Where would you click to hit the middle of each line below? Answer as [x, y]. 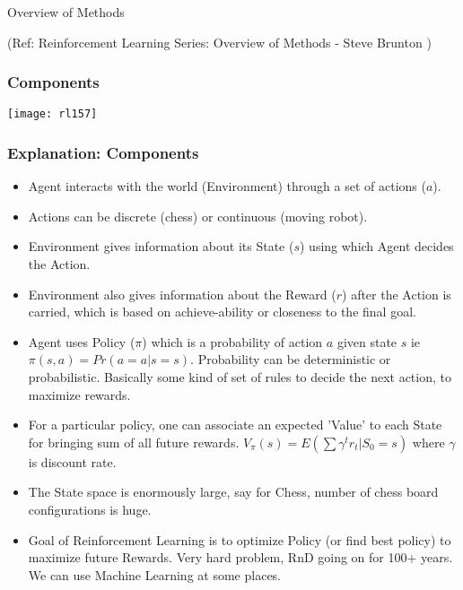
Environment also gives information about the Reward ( [182, 294]
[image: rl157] [52, 114]
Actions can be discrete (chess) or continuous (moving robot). [198, 216]
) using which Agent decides [377, 246]
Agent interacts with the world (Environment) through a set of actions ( [227, 186]
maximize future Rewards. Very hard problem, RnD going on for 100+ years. [240, 557]
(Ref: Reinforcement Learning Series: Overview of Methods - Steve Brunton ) [219, 42]
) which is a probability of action [232, 341]
